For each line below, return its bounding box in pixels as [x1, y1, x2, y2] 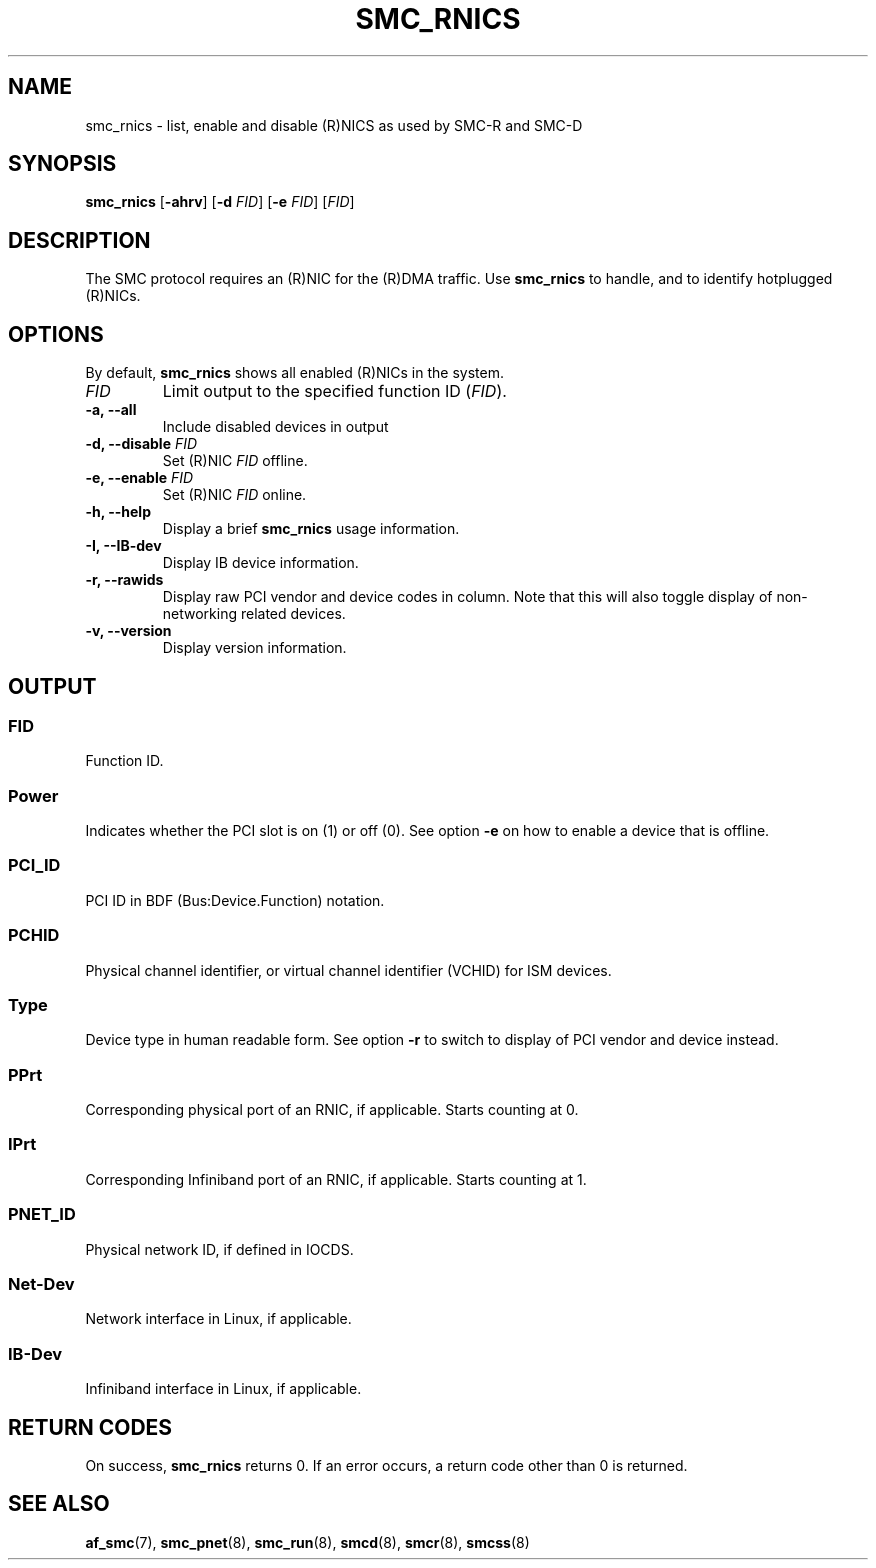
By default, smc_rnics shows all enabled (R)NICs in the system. [85, 364, 504, 382]
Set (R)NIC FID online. [162, 486, 307, 504]
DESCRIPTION [8, 227, 151, 253]
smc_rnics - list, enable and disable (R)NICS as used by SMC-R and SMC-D [85, 116, 583, 134]
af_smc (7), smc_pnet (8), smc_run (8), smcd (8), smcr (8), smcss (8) [85, 1533, 530, 1551]
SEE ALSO [8, 1491, 110, 1517]
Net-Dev [8, 1273, 75, 1294]
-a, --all [85, 401, 137, 419]
